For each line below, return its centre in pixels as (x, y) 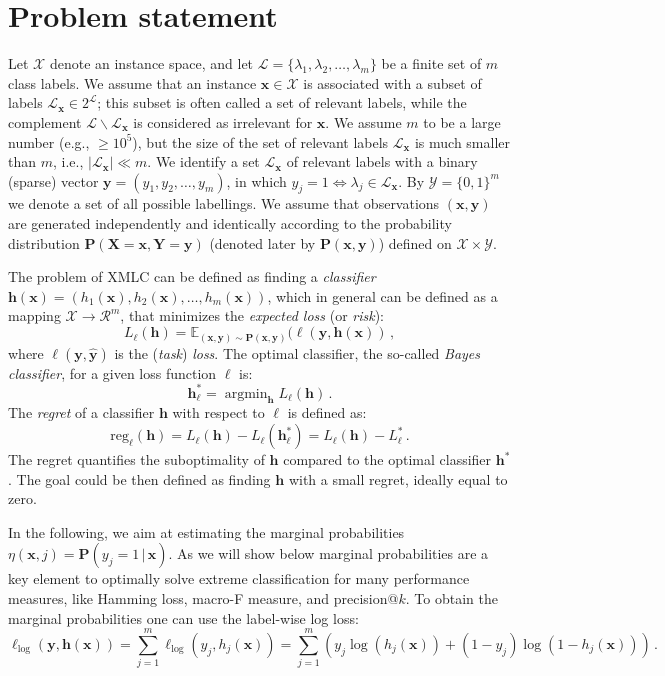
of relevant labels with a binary (382, 161)
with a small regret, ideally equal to (398, 478)
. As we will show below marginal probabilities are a (328, 553)
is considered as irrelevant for (223, 121)
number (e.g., (49, 141)
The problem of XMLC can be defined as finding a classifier (192, 276)
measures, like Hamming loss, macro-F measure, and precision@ (203, 598)
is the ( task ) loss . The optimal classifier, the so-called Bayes (297, 352)
